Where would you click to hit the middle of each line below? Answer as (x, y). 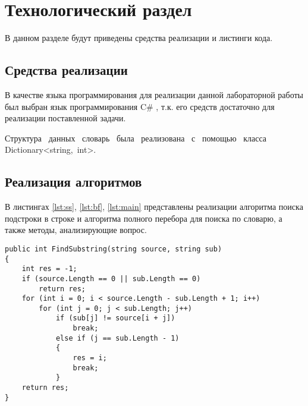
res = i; (90, 358)
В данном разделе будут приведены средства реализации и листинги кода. (139, 38)
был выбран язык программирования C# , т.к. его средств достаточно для (140, 106)
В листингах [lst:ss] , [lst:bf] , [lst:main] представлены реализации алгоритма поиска (154, 207)
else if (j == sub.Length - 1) (117, 338)
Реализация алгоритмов (73, 182)
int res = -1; (49, 269)
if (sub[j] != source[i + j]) (115, 318)
